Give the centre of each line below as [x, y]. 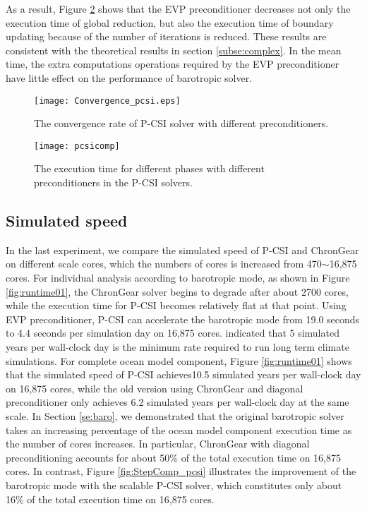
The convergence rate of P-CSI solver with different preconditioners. [181, 123]
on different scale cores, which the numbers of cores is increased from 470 [164, 264]
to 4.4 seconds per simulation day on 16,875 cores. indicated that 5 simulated [173, 333]
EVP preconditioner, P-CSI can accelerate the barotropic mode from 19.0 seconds [183, 319]
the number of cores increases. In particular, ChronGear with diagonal [158, 444]
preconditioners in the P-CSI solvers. [113, 182]
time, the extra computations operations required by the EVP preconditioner [173, 64]
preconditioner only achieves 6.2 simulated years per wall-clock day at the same [178, 402]
